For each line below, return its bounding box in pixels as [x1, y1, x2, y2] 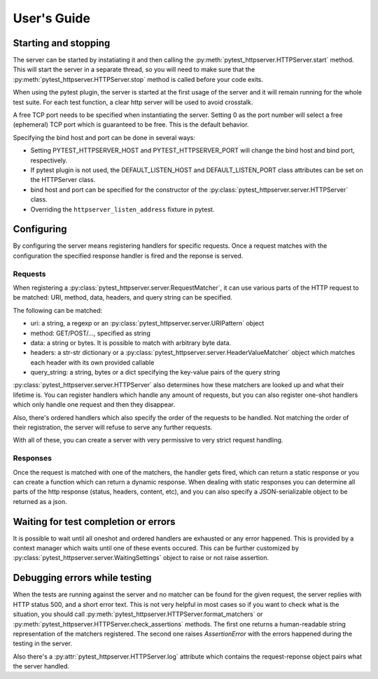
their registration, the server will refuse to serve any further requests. [13, 423, 213, 432]
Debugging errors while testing [13, 572, 152, 584]
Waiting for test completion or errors [13, 515, 176, 528]
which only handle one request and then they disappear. [13, 400, 176, 409]
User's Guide [13, 10, 91, 26]
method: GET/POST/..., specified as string [30, 329, 150, 337]
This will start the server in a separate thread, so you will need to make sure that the [13, 65, 255, 73]
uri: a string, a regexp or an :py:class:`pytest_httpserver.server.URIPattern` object [30, 319, 265, 328]
